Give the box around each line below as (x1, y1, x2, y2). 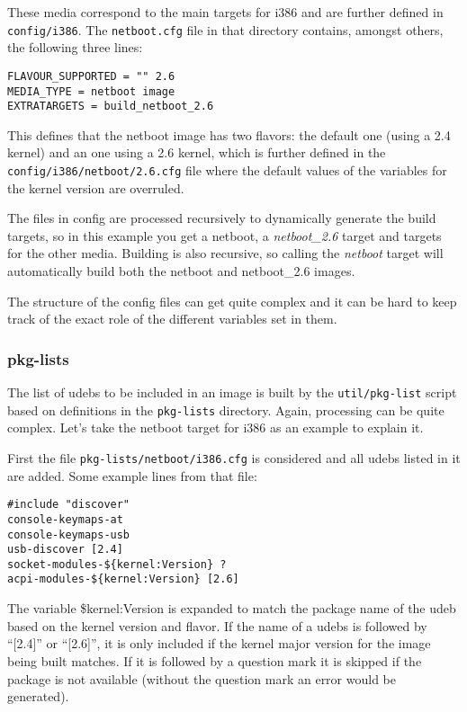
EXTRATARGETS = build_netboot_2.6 (7, 100, 214, 113)
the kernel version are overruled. (7, 178, 184, 197)
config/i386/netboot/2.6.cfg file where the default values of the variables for (7, 161, 447, 179)
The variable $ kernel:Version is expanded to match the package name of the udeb (7, 599, 456, 618)
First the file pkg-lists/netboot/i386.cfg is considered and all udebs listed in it (7, 448, 461, 467)
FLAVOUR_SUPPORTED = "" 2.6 (7, 69, 175, 83)
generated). (7, 687, 69, 706)
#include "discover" (7, 498, 130, 512)
